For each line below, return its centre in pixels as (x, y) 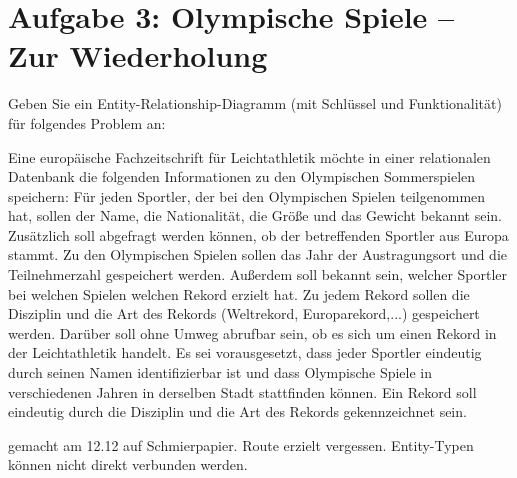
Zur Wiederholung (138, 55)
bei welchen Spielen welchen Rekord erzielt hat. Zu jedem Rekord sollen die (239, 293)
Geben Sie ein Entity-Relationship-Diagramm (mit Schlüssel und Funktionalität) (255, 103)
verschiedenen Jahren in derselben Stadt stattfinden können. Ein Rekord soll (242, 391)
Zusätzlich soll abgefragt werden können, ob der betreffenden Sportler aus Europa (258, 234)
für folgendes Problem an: (87, 122)
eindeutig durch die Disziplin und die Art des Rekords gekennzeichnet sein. (237, 411)
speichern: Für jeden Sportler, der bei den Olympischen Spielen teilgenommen (247, 195)
